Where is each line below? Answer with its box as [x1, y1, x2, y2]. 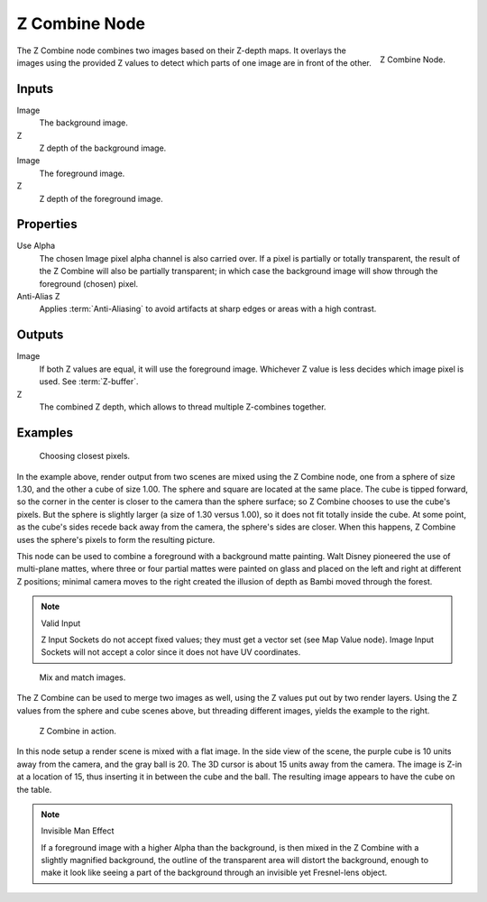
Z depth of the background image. [39, 143, 167, 153]
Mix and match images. [39, 672, 126, 683]
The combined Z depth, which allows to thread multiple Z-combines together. [39, 401, 326, 412]
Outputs [16, 327, 64, 343]
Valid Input [41, 618, 81, 629]
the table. [16, 784, 52, 795]
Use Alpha [16, 240, 56, 252]
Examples [16, 425, 74, 440]
